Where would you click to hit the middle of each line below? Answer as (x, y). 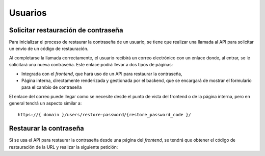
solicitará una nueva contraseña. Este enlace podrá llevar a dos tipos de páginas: (91, 65)
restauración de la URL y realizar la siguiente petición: (64, 147)
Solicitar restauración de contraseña (66, 30)
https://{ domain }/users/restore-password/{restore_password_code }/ (105, 115)
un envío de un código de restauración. (49, 49)
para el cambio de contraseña (52, 87)
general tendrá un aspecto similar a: (45, 104)
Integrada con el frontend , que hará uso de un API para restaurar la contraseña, (102, 74)
